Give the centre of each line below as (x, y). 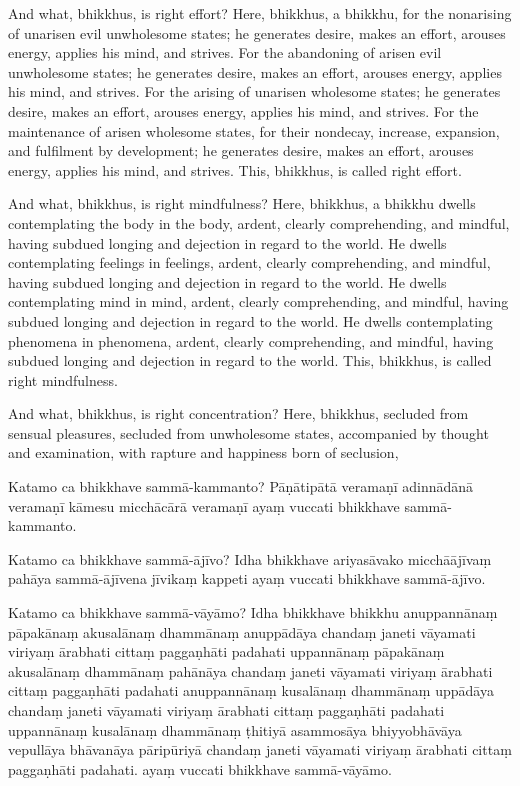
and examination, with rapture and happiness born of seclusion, (203, 452)
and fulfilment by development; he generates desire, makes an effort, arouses (241, 150)
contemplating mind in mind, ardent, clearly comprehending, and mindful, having (258, 301)
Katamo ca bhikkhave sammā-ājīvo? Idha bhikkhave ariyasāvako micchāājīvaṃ (250, 558)
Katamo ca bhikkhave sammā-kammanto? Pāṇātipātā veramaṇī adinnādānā (241, 486)
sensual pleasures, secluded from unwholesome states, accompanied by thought (248, 432)
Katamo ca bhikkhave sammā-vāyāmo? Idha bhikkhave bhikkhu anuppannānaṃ (253, 612)
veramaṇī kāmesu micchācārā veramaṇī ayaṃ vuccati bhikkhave (204, 505)
